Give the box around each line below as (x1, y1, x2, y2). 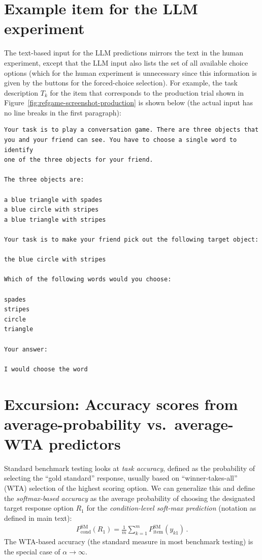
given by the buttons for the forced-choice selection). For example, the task (4, 77, 238, 88)
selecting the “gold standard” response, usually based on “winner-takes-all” (4, 473, 238, 483)
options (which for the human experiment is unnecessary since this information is (4, 67, 257, 78)
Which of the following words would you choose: (4, 276, 172, 283)
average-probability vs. (4, 413, 167, 434)
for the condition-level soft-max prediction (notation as (86, 503, 256, 513)
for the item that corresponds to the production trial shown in (50, 87, 244, 98)
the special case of (4, 546, 60, 556)
